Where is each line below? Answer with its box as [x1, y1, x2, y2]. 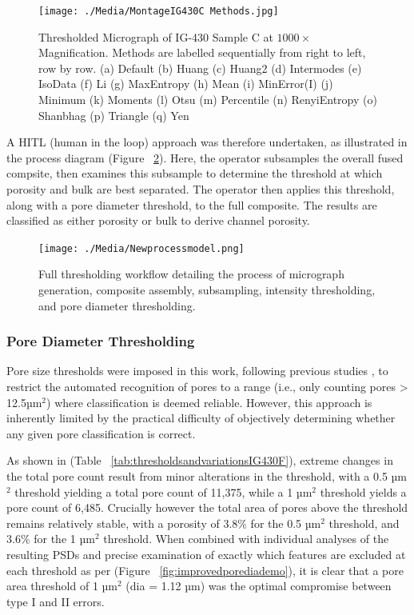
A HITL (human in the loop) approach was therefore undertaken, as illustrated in [6, 134, 408, 150]
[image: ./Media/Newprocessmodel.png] [38, 242, 245, 254]
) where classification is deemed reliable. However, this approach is [46, 393, 372, 410]
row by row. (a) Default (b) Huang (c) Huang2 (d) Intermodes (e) [38, 59, 362, 76]
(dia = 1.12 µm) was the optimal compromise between [125, 577, 392, 594]
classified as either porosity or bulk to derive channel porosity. [6, 212, 310, 229]
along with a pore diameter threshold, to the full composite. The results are [6, 196, 377, 213]
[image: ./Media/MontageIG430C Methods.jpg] [38, 6, 279, 17]
